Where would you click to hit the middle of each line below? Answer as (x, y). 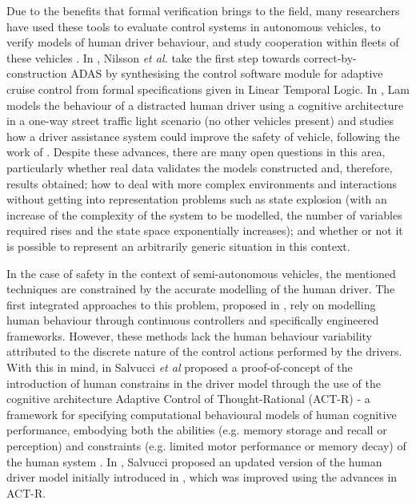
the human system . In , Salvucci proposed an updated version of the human (194, 461)
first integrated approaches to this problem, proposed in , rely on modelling (191, 304)
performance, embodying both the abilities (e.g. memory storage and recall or (197, 430)
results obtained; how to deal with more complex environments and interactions (202, 183)
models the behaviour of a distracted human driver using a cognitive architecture (205, 105)
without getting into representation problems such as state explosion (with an (197, 199)
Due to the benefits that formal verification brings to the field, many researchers (203, 10)
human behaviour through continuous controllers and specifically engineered (193, 320)
